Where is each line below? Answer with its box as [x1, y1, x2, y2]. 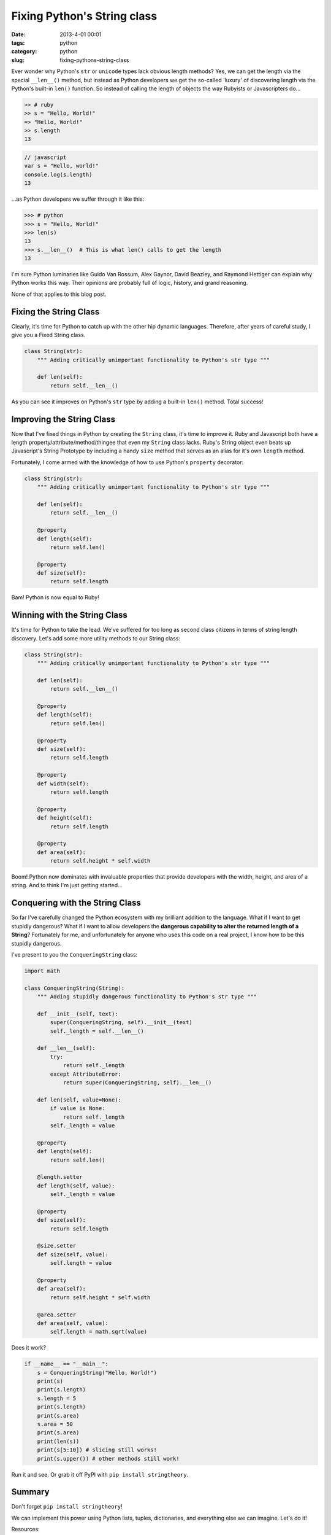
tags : [11, 39, 25, 46]
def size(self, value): [37, 1251, 108, 1258]
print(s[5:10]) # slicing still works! [37, 1447, 158, 1453]
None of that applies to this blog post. [11, 290, 107, 298]
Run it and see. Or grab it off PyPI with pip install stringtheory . [11, 1471, 189, 1478]
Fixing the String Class [11, 306, 100, 317]
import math [24, 967, 61, 974]
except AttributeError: [50, 1070, 122, 1078]
